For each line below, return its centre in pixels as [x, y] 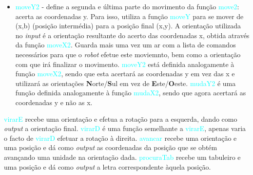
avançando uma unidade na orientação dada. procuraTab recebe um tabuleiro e [122, 157]
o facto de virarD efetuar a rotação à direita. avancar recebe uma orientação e [120, 138]
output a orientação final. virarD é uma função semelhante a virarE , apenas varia [125, 128]
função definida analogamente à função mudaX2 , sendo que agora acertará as [131, 93]
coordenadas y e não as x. [54, 102]
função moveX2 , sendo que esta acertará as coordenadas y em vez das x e [125, 74]
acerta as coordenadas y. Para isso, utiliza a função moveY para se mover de [129, 16]
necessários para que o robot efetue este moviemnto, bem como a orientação [128, 54]
